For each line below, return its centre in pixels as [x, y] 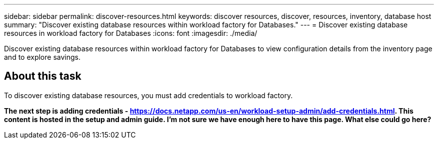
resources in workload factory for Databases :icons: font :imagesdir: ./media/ [131, 33]
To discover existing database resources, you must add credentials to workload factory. [148, 95]
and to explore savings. [42, 57]
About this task [43, 76]
